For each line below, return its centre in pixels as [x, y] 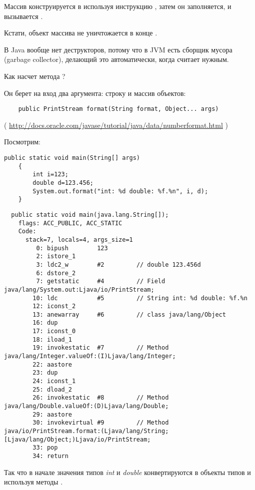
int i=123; [50, 175]
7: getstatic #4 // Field [101, 281]
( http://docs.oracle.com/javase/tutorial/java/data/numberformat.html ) [116, 125]
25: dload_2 [52, 389]
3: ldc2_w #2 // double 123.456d [118, 264]
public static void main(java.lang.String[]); [90, 215]
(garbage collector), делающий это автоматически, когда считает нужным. [116, 59]
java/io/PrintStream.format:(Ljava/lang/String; [86, 431]
